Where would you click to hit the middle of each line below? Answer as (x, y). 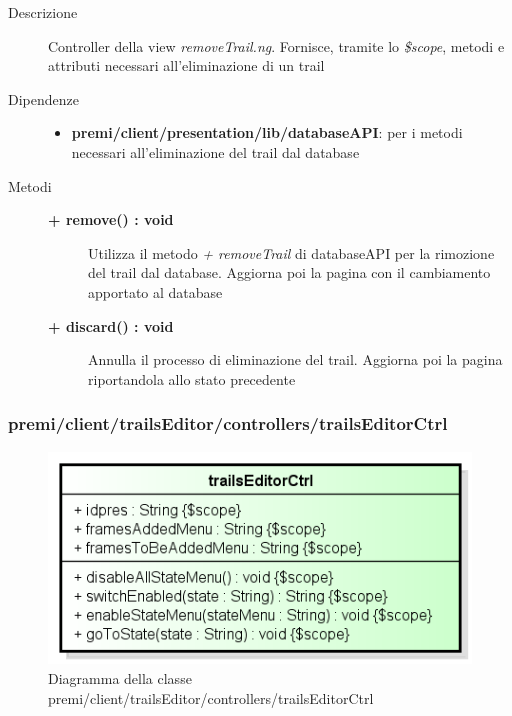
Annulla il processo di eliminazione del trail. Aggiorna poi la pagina (295, 359)
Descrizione (43, 12)
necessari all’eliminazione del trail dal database (215, 151)
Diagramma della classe (120, 678)
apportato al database (155, 291)
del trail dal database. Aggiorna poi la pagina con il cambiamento (289, 272)
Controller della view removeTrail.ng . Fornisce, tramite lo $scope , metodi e (276, 45)
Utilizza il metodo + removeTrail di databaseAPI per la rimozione (291, 252)
